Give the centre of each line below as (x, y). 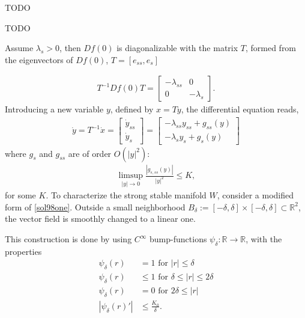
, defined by (132, 109)
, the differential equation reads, (240, 109)
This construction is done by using (68, 239)
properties (23, 251)
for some (20, 195)
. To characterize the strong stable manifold (126, 195)
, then (70, 48)
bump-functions (178, 239)
